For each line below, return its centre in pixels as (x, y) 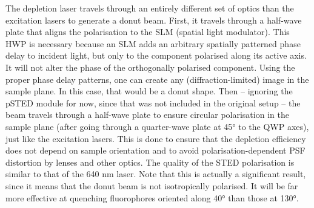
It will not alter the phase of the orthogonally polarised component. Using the (150, 67)
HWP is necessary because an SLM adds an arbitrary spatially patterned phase (153, 43)
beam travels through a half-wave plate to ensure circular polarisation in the (147, 115)
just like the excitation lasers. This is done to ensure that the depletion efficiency (156, 138)
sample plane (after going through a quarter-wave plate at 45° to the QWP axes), (157, 126)
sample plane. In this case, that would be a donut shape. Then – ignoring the (149, 91)
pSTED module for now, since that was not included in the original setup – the (153, 102)
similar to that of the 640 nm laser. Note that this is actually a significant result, (156, 174)
